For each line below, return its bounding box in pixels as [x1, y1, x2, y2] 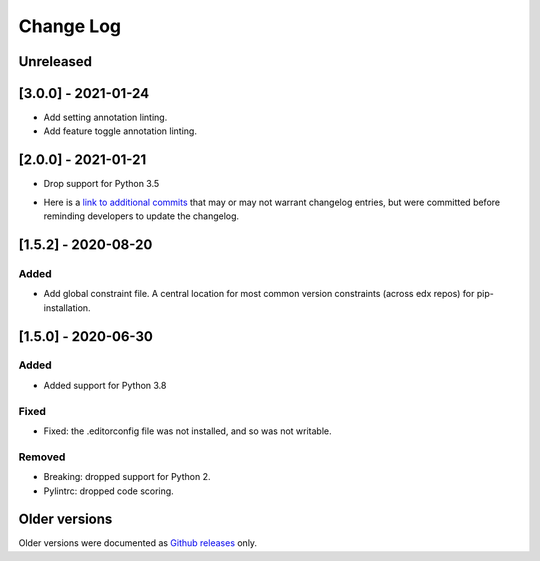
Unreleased [18, 53, 93, 70]
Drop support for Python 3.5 [43, 178, 160, 190]
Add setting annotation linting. [43, 111, 168, 124]
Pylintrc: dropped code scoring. [43, 485, 174, 497]
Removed [18, 450, 66, 464]
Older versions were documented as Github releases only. [18, 537, 258, 549]
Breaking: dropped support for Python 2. [43, 471, 211, 483]
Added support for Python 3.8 [43, 379, 167, 391]
